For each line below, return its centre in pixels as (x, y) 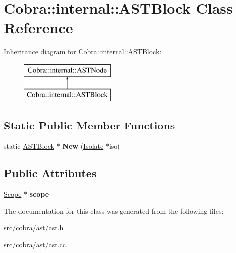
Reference (39, 28)
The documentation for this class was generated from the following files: (114, 210)
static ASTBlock (29, 146)
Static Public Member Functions (90, 125)
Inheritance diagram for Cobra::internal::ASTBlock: (83, 52)
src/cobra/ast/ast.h (34, 227)
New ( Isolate (83, 146)
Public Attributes (50, 173)
